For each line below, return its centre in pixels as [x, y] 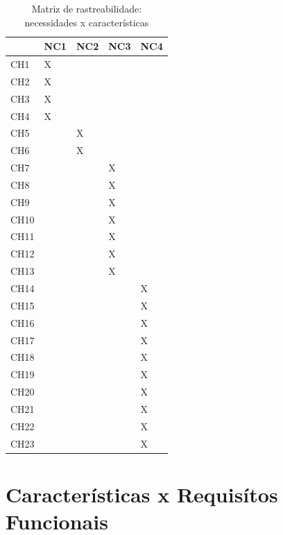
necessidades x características [87, 22]
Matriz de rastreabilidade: [87, 8]
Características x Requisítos [142, 494]
